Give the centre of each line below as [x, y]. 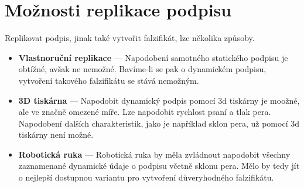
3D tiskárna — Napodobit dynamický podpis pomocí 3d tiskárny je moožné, [159, 100]
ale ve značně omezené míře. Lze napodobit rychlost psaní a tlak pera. [145, 112]
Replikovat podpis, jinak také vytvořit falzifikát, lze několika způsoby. [130, 38]
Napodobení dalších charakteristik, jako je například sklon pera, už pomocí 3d [159, 123]
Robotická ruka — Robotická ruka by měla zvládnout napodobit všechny [154, 154]
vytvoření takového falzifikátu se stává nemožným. [109, 80]
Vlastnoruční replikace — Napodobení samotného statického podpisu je [153, 57]
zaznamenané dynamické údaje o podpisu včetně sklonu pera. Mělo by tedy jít [159, 166]
